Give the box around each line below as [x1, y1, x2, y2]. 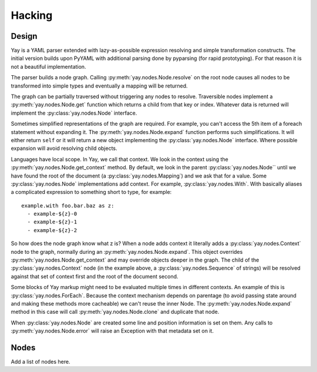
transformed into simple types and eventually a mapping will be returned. [11, 82, 188, 89]
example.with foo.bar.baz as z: [21, 202, 114, 209]
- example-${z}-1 [27, 219, 77, 226]
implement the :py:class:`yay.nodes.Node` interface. [11, 109, 137, 116]
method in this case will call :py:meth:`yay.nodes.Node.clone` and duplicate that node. [11, 309, 220, 316]
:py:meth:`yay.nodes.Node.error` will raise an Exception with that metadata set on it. [11, 327, 214, 334]
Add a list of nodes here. [11, 358, 70, 366]
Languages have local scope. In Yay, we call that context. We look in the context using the [11, 156, 228, 163]
